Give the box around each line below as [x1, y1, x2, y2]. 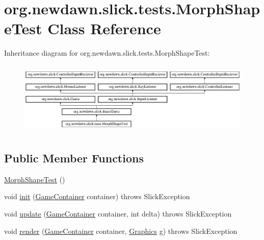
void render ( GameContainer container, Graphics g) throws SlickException [4, 225, 237, 236]
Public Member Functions [4, 150, 144, 165]
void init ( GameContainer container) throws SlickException [4, 191, 190, 202]
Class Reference [47, 18, 161, 39]
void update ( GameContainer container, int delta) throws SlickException [4, 208, 232, 219]
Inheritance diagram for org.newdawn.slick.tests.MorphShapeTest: [4, 47, 210, 58]
